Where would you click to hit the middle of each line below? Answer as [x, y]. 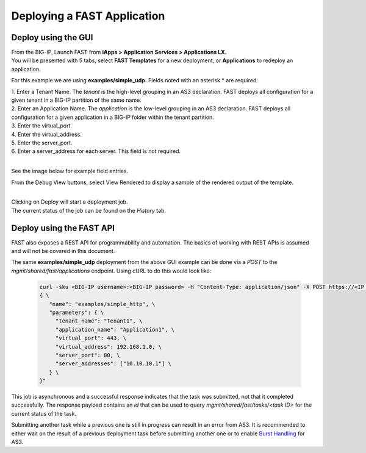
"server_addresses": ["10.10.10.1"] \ [113, 364]
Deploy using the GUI [52, 37]
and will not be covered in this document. [63, 251]
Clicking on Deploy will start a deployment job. [70, 202]
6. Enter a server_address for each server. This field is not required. [96, 151]
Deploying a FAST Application [88, 16]
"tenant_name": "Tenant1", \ [99, 321]
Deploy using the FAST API [63, 228]
